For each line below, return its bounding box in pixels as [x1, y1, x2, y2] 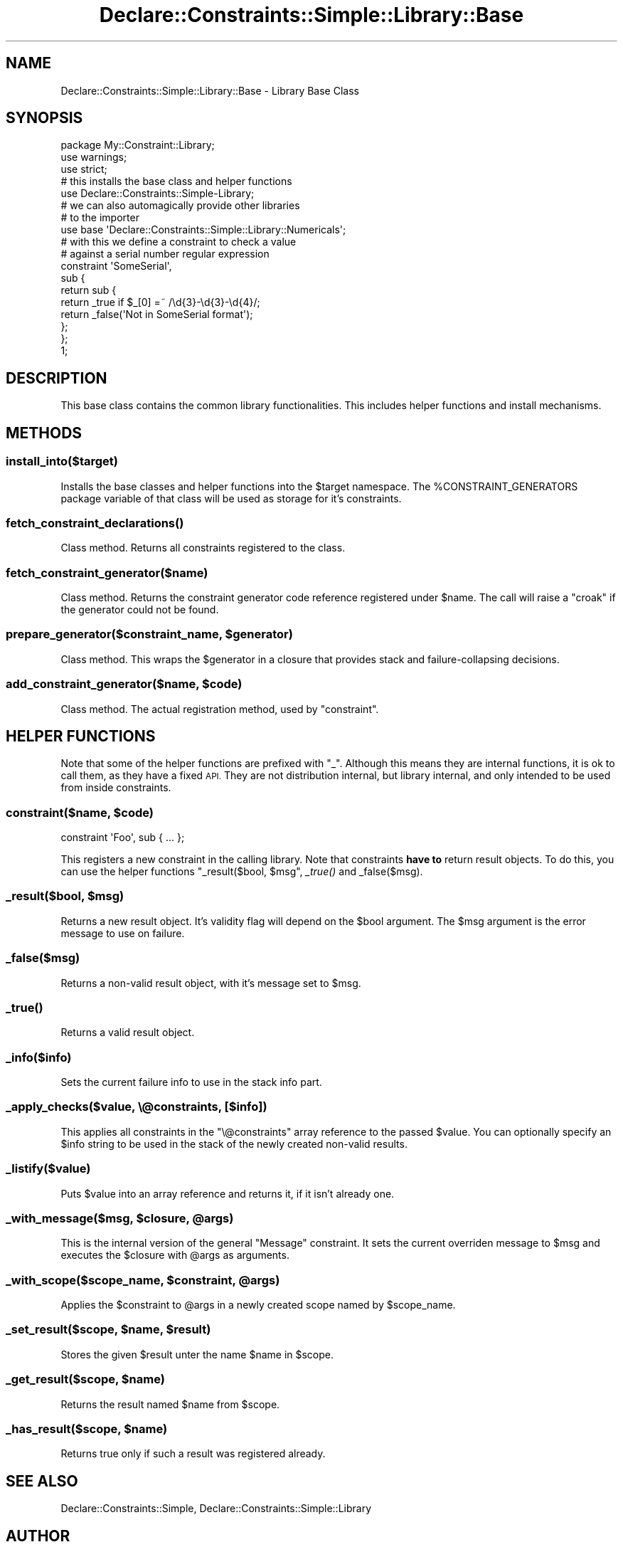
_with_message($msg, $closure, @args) [6, 1210, 234, 1225]
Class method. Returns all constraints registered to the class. [60, 542, 346, 554]
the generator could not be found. [60, 603, 219, 616]
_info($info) [6, 1050, 72, 1065]
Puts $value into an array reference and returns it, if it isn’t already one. [60, 1187, 395, 1200]
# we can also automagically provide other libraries [60, 199, 300, 212]
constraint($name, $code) [6, 805, 154, 820]
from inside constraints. [60, 781, 171, 794]
